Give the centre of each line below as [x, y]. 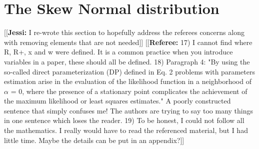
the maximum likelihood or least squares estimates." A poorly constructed [117, 101]
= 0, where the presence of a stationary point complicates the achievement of [129, 91]
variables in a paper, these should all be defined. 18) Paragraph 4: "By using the [127, 61]
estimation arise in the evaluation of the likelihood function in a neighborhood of [128, 81]
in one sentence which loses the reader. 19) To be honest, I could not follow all [124, 120]
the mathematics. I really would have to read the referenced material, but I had [126, 130]
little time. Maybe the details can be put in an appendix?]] [94, 140]
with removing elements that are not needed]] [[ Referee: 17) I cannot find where [128, 42]
